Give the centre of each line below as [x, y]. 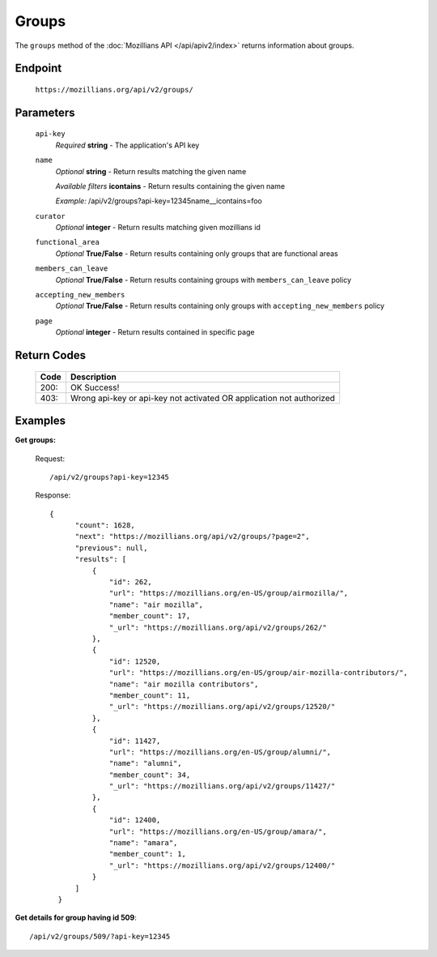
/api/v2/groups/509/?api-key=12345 [100, 936]
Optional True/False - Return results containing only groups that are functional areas [197, 253]
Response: [53, 495]
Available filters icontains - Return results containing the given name [170, 186]
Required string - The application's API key [127, 145]
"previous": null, [111, 548]
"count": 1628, [105, 525]
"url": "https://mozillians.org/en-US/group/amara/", [218, 831]
